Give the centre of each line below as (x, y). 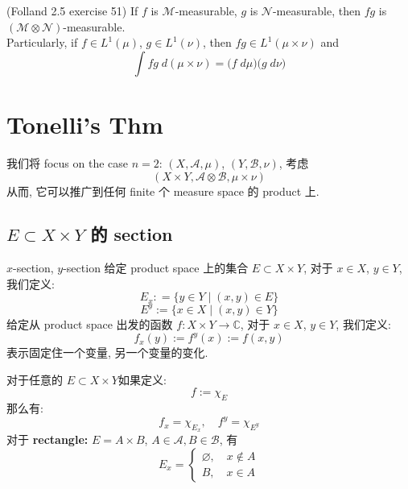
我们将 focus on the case (68, 162)
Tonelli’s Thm (85, 124)
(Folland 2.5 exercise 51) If (72, 10)
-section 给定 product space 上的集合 (156, 268)
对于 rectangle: (47, 439)
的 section (132, 234)
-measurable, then (316, 10)
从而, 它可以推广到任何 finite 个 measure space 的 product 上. (163, 191)
